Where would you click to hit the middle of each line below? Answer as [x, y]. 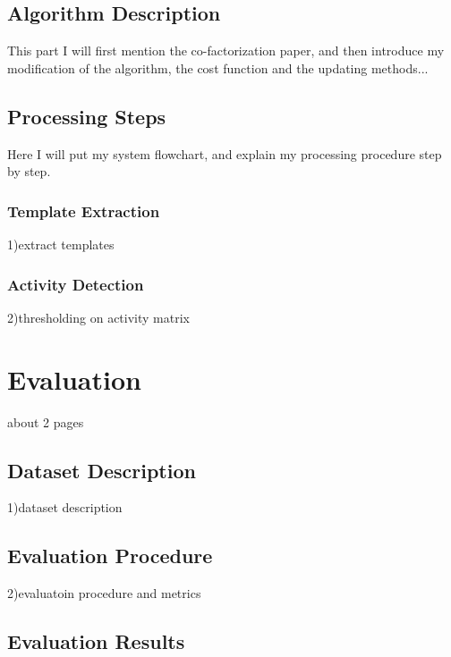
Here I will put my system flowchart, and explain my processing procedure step [225, 153]
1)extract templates [61, 244]
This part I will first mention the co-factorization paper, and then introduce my [226, 51]
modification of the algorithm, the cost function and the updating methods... [218, 67]
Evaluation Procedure [110, 556]
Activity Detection [76, 284]
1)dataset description [65, 507]
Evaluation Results [96, 641]
